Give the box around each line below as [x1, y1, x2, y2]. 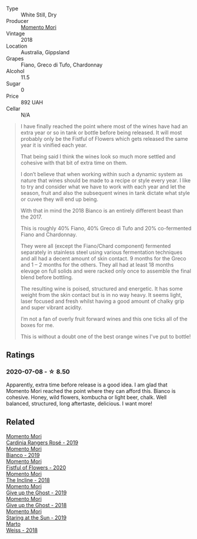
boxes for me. [20, 322, 55, 329]
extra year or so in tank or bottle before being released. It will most [20, 129, 182, 136]
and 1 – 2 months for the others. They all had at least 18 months [20, 262, 174, 268]
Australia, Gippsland [21, 49, 70, 55]
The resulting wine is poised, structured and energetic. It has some [20, 285, 183, 292]
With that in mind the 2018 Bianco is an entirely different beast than [20, 207, 183, 214]
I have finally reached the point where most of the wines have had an [20, 123, 188, 130]
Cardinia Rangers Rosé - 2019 [6, 439, 78, 446]
